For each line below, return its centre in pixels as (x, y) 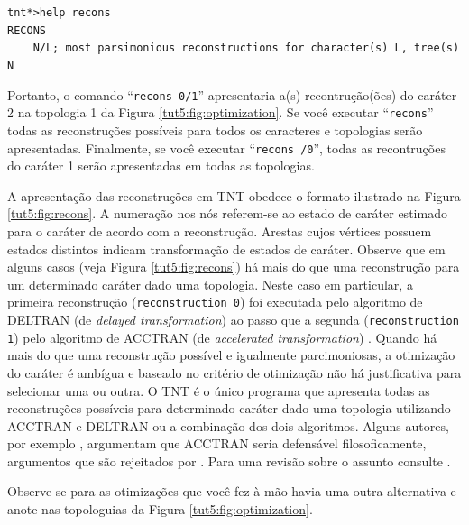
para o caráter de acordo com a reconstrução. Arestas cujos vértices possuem (220, 230)
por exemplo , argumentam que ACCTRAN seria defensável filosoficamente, (217, 443)
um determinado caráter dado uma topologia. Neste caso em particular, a (210, 284)
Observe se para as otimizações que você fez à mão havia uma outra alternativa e (232, 491)
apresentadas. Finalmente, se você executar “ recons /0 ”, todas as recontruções (226, 147)
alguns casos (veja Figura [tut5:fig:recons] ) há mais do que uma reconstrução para (234, 267)
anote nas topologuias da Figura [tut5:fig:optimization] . (160, 509)
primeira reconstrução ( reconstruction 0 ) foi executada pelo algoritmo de (215, 302)
